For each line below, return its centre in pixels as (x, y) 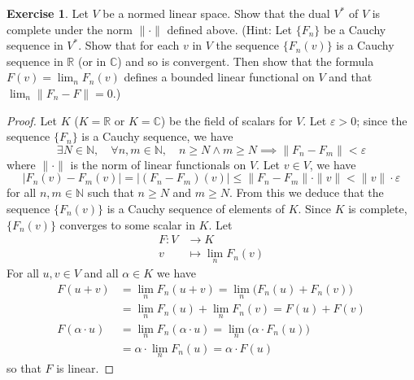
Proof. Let (32, 120)
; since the (382, 120)
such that (111, 192)
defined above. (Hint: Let (230, 29)
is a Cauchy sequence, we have (157, 136)
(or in (92, 61)
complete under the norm (70, 29)
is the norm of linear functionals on (158, 164)
